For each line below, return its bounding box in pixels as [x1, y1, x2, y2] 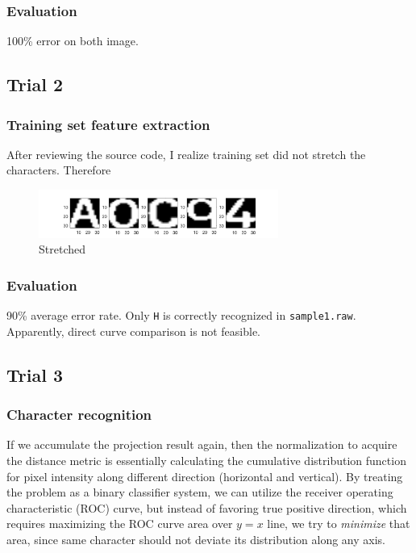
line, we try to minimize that [267, 515, 410, 532]
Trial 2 [6, 72, 63, 97]
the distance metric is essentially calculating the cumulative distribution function [6, 451, 406, 468]
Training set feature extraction [6, 114, 210, 134]
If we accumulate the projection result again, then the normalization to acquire [6, 436, 397, 453]
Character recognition [6, 404, 152, 425]
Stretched [39, 241, 85, 258]
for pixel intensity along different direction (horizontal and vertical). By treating [6, 467, 403, 484]
